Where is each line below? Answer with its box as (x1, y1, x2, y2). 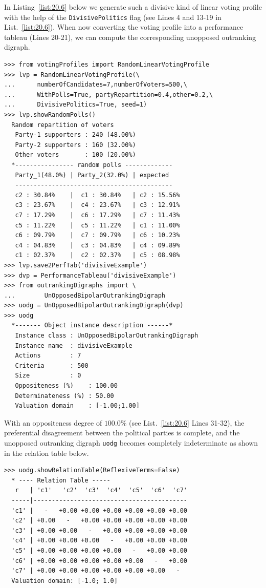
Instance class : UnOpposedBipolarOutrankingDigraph (15, 332, 198, 340)
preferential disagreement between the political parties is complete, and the (4, 427, 240, 438)
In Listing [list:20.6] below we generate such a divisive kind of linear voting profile (4, 2, 262, 12)
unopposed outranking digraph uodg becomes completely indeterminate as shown (4, 437, 258, 448)
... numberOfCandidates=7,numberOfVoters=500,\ (4, 81, 187, 89)
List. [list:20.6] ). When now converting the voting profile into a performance (4, 22, 243, 32)
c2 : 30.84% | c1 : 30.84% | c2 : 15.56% (15, 191, 180, 199)
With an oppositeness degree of (4, 417, 102, 428)
